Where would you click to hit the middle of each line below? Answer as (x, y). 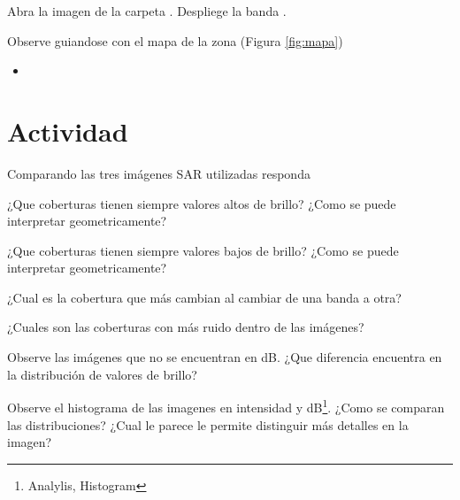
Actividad (68, 131)
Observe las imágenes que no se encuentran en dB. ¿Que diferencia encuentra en (225, 357)
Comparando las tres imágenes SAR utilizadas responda (159, 173)
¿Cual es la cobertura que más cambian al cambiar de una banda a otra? (204, 297)
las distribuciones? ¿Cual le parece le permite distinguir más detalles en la (208, 424)
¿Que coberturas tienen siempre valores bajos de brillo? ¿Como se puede (203, 250)
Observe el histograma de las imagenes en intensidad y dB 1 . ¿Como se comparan (226, 406)
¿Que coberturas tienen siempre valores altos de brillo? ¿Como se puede (202, 203)
